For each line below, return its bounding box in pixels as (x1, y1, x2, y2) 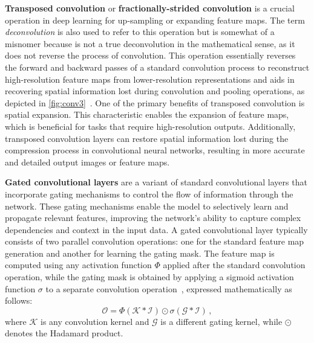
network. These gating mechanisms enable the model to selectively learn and (5, 199, 289, 212)
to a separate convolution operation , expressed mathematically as (45, 282, 292, 295)
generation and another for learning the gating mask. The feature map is (5, 246, 275, 259)
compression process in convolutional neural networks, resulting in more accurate (5, 144, 305, 156)
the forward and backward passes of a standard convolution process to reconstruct (5, 60, 310, 73)
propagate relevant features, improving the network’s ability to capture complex (5, 211, 301, 224)
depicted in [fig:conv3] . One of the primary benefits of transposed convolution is (5, 96, 305, 109)
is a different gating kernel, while (160, 315, 283, 327)
